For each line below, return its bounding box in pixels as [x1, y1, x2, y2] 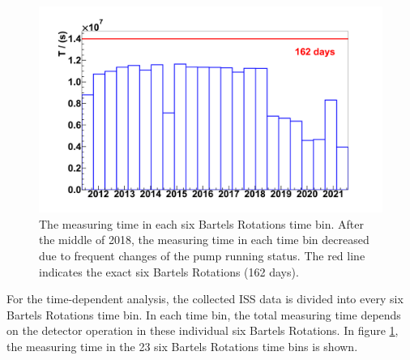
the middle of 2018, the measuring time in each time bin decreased [39, 231, 369, 248]
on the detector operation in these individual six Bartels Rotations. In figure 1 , [6, 322, 399, 339]
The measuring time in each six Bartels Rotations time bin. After [39, 215, 364, 232]
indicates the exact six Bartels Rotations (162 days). [39, 263, 299, 280]
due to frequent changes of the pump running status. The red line [39, 247, 365, 264]
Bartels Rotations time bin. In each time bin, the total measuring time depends [6, 306, 401, 323]
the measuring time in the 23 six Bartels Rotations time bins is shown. [6, 337, 358, 354]
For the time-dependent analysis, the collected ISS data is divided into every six [6, 290, 404, 307]
